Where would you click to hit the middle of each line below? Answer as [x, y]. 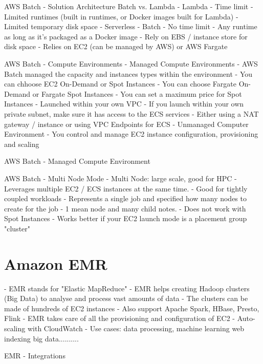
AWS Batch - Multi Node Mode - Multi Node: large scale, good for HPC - [120, 178]
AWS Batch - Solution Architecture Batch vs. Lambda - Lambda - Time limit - [129, 6]
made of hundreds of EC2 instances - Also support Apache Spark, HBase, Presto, [132, 308]
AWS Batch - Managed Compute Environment [77, 161]
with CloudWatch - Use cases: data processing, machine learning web [136, 328]
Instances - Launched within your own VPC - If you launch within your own [124, 104]
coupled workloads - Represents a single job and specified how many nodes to [125, 198]
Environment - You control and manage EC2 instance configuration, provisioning [131, 134]
